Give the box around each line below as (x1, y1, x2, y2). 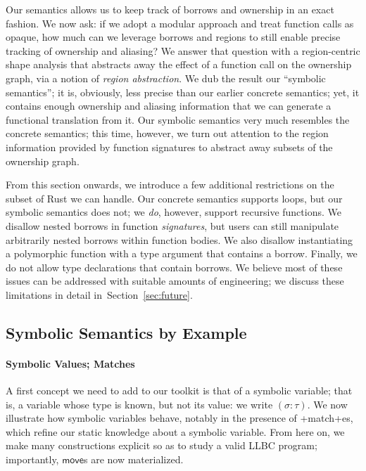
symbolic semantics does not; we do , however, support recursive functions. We (6, 205, 341, 219)
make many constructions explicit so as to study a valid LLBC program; (6, 438, 317, 453)
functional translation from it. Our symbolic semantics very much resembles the (6, 112, 350, 127)
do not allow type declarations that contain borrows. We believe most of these (6, 259, 343, 274)
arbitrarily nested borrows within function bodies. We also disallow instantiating (6, 232, 353, 247)
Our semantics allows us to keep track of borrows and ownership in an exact (6, 2, 334, 16)
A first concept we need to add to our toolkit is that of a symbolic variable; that (6, 383, 353, 398)
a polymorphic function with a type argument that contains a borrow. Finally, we (6, 246, 358, 261)
